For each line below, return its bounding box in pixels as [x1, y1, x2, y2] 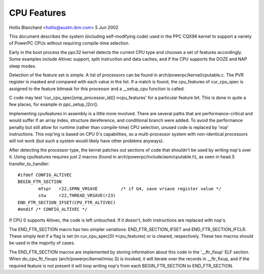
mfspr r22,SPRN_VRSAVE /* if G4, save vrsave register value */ [38, 186, 221, 191]
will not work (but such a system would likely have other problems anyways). [9, 138, 164, 144]
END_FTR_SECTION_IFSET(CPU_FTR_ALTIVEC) [18, 199, 116, 205]
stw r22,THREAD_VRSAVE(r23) [38, 193, 116, 199]
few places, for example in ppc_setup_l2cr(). [9, 101, 99, 107]
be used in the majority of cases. [9, 240, 75, 246]
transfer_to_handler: [9, 161, 50, 167]
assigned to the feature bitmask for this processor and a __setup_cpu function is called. [9, 86, 185, 92]
